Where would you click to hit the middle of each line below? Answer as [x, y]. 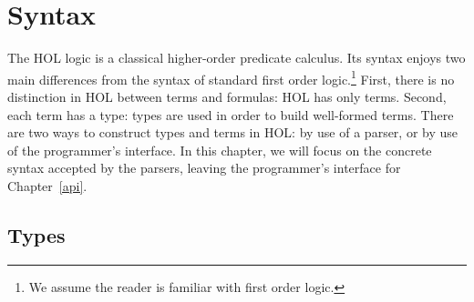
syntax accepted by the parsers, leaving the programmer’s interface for [204, 168]
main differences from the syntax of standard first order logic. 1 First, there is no [231, 77]
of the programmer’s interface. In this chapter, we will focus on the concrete [220, 150]
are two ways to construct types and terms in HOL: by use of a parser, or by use [233, 132]
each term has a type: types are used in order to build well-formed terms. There [231, 114]
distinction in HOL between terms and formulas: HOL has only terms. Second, [227, 96]
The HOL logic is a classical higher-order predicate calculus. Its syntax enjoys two [237, 58]
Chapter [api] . [47, 185]
